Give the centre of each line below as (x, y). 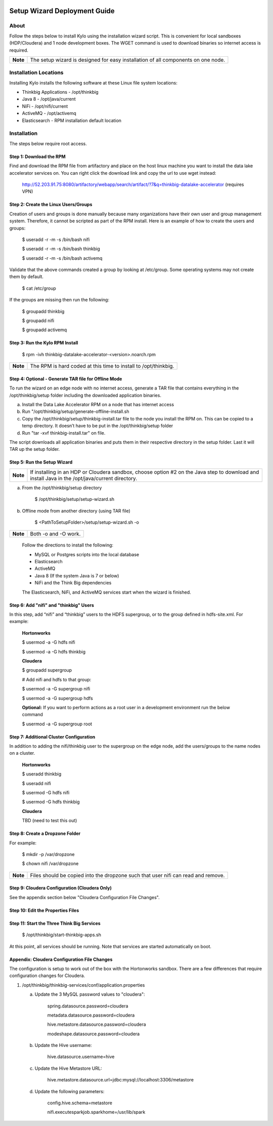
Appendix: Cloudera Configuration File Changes (61, 959)
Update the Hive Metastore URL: (68, 1068)
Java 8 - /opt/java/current (49, 99)
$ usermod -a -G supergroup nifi (56, 689)
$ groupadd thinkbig (43, 311)
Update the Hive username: (63, 1045)
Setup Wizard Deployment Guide (62, 11)
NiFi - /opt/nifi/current (45, 106)
